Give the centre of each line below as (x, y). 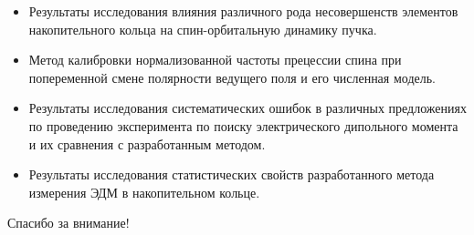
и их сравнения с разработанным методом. (147, 143)
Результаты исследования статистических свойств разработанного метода (232, 174)
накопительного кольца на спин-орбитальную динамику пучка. (203, 29)
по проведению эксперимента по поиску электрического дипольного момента (243, 125)
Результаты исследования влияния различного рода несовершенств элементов (243, 11)
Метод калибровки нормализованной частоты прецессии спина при (215, 60)
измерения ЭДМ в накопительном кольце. (144, 192)
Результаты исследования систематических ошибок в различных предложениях (248, 108)
